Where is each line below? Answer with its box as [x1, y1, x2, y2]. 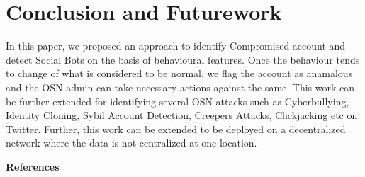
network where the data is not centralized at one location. [6, 135, 257, 150]
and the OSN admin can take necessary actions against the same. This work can [6, 79, 355, 94]
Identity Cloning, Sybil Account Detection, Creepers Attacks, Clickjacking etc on [6, 108, 358, 122]
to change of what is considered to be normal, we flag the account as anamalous [6, 66, 353, 81]
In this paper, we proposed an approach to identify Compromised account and [6, 38, 346, 53]
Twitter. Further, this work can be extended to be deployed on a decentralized [6, 121, 346, 136]
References [6, 159, 60, 173]
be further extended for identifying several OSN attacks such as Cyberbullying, [6, 93, 349, 108]
